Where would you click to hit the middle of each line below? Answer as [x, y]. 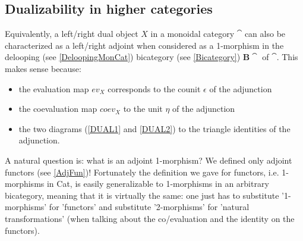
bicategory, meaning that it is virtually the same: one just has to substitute [142, 195]
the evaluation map [54, 88]
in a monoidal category [192, 34]
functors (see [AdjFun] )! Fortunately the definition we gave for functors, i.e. [142, 172]
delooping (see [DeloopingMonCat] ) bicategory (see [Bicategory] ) [123, 57]
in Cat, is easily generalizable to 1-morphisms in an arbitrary [158, 184]
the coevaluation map [58, 109]
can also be [265, 34]
